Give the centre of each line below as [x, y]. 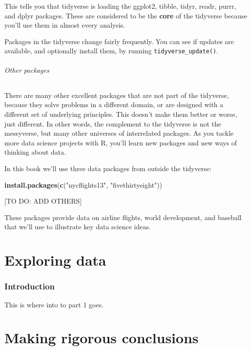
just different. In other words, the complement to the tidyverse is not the [113, 123]
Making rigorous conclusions [101, 338]
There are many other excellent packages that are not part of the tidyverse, [117, 95]
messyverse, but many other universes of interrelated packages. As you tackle [119, 133]
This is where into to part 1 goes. [54, 304]
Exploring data [55, 260]
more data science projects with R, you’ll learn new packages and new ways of [121, 142]
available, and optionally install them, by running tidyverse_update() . [111, 51]
